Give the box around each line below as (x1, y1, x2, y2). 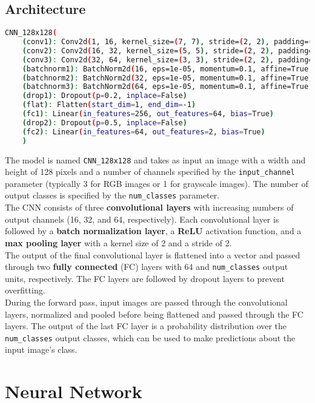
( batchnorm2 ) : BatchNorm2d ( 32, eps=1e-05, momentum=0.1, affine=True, (22, 73, 313, 82)
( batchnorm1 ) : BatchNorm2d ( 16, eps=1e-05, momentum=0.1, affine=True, (22, 64, 313, 73)
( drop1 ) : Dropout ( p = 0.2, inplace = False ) (22, 91, 187, 100)
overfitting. (5, 284, 45, 297)
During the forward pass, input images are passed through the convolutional (5, 295, 288, 308)
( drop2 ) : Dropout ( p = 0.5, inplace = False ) (22, 118, 187, 127)
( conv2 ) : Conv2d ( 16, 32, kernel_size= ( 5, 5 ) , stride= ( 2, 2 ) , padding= (22, 46, 313, 55)
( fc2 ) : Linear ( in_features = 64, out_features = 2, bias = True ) (22, 127, 265, 136)
